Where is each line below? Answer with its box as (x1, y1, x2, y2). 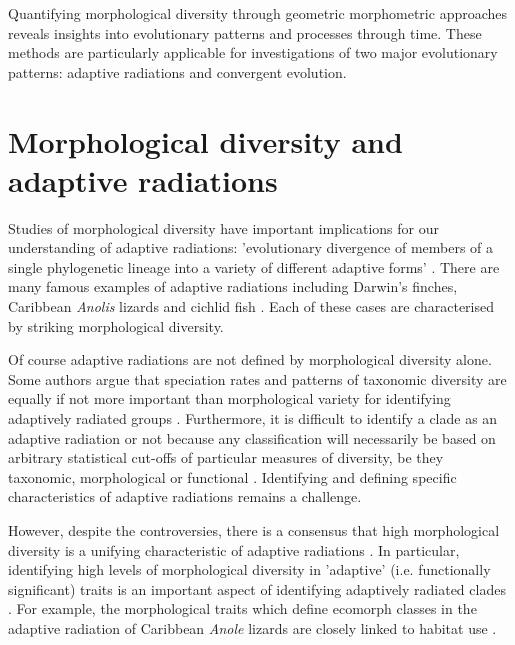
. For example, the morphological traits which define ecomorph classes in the (8, 598, 477, 619)
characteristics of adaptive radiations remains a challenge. (8, 486, 362, 507)
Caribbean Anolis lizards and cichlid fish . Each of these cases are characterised (8, 296, 495, 317)
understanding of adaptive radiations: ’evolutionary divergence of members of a (8, 237, 494, 258)
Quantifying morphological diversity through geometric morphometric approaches (8, 3, 508, 23)
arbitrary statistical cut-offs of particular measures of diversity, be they (8, 447, 444, 468)
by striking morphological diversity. (8, 315, 224, 336)
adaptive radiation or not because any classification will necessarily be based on (8, 427, 496, 448)
